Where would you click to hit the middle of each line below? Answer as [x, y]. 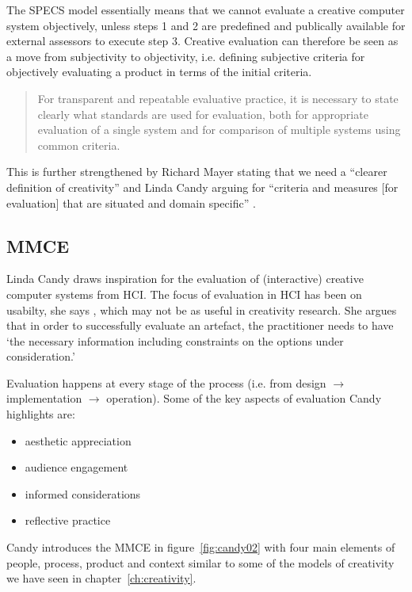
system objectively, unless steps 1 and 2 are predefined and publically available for [206, 25]
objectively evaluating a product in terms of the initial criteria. [159, 72]
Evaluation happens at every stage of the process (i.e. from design [166, 382]
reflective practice [68, 520]
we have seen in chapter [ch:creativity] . [101, 578]
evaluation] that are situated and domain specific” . [131, 202]
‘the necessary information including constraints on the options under [175, 340]
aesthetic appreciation [78, 440]
